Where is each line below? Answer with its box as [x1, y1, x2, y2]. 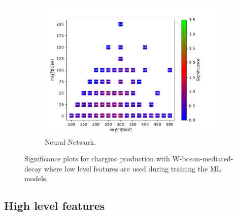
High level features [4, 198, 105, 213]
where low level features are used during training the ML [44, 163, 221, 174]
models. [24, 173, 48, 184]
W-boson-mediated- [172, 153, 233, 164]
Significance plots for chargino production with [24, 153, 170, 164]
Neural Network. [45, 136, 96, 147]
